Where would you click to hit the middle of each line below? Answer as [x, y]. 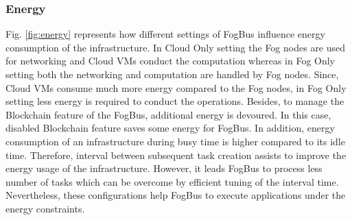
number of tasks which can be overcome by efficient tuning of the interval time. [172, 181]
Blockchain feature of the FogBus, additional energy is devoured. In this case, [168, 114]
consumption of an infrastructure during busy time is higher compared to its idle [175, 141]
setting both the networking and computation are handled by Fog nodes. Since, [172, 74]
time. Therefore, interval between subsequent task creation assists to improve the [176, 155]
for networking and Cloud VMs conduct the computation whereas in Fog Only [171, 61]
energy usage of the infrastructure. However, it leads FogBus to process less [164, 168]
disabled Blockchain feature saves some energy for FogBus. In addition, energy [170, 128]
